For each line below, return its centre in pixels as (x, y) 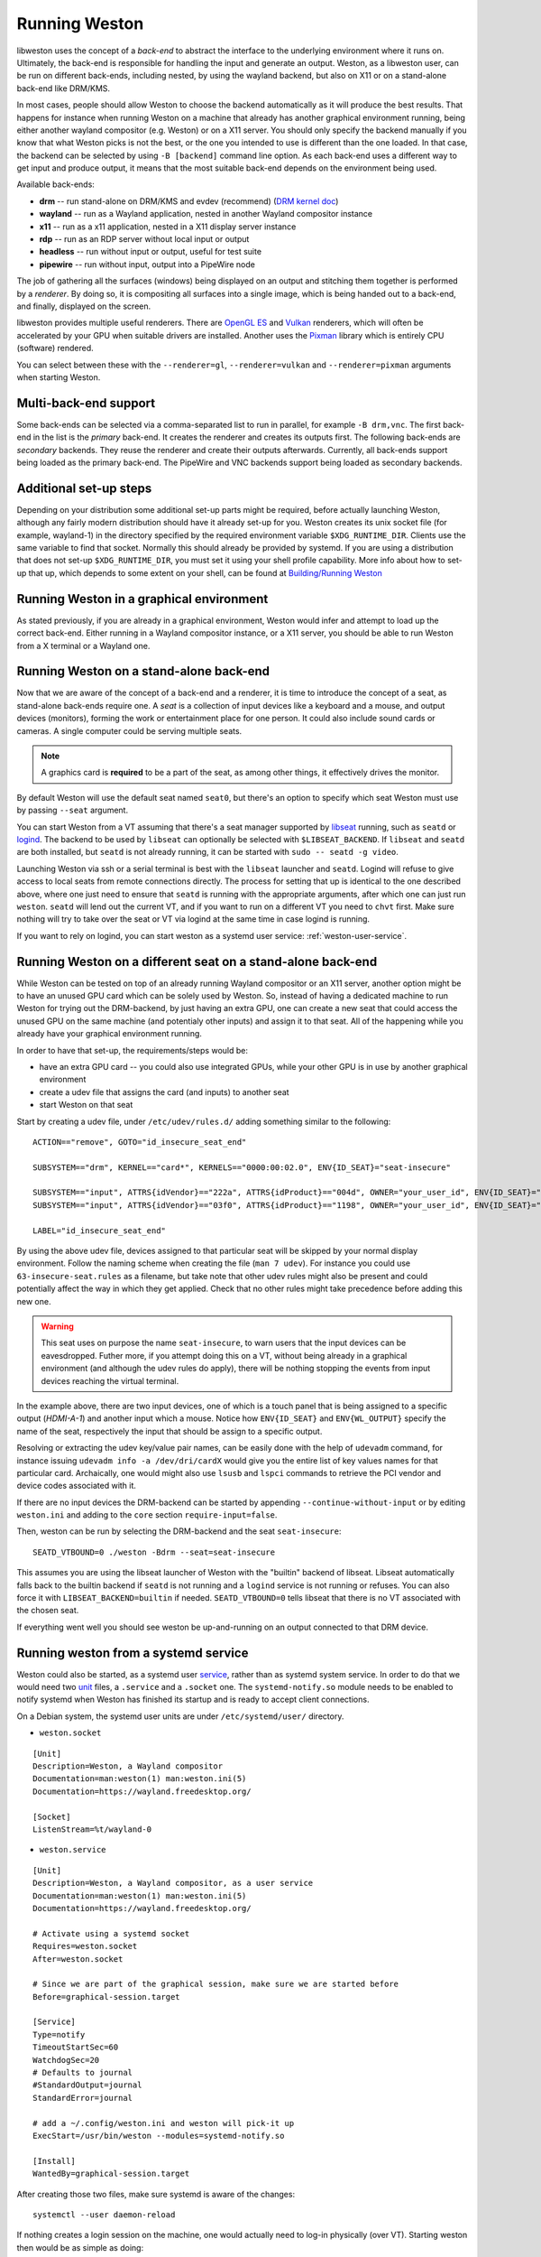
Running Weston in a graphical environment (142, 599)
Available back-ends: (55, 184)
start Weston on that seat (86, 1105)
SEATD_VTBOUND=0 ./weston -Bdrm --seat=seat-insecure (154, 1552)
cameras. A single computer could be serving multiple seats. (129, 730)
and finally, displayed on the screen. (84, 306)
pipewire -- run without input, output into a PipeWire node (147, 264)
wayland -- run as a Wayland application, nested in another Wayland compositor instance (206, 214)
